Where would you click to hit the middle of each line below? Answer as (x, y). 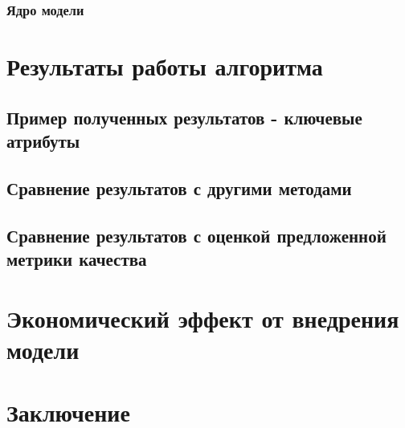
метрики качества (77, 258)
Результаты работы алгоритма (165, 66)
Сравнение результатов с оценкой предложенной (196, 235)
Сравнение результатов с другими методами (179, 188)
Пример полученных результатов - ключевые (184, 117)
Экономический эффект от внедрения (203, 318)
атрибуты (43, 141)
